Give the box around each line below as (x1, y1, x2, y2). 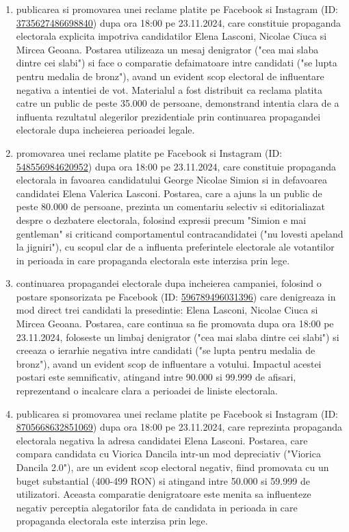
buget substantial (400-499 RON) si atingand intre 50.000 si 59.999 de (16, 473, 310, 487)
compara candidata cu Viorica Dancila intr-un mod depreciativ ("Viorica (16, 446, 321, 461)
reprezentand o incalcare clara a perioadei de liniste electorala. (16, 383, 278, 398)
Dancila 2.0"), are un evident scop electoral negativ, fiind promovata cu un (16, 460, 329, 474)
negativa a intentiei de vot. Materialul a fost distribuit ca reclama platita (16, 82, 322, 97)
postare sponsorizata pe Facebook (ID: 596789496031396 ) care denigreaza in (16, 289, 336, 303)
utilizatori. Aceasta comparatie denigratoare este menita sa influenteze (16, 487, 311, 501)
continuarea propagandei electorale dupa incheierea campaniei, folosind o (16, 276, 322, 290)
